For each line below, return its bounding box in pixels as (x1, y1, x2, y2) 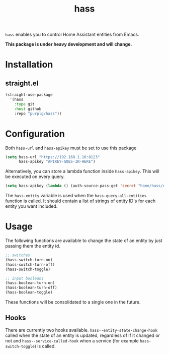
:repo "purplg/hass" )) (14, 111, 62, 116)
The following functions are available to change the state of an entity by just (5, 238, 162, 244)
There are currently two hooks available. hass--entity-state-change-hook (5, 327, 157, 333)
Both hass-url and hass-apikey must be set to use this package (5, 145, 137, 151)
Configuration (5, 128, 65, 139)
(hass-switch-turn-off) (5, 262, 55, 267)
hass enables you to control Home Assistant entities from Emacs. (5, 31, 139, 38)
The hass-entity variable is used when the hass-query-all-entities (5, 193, 147, 199)
